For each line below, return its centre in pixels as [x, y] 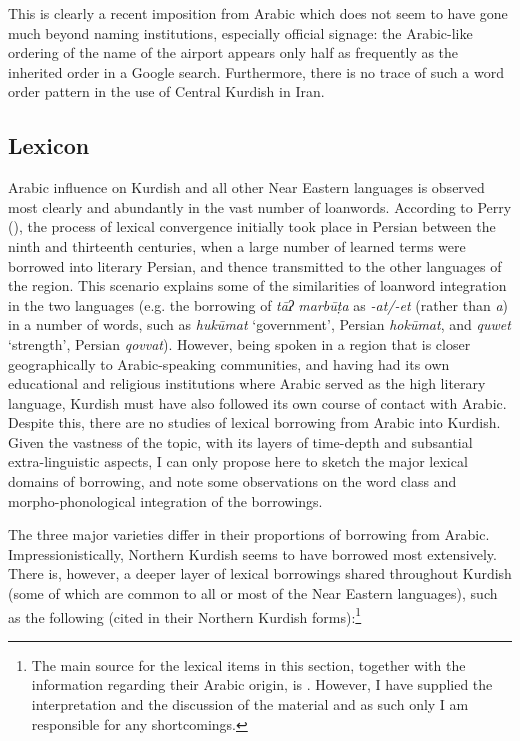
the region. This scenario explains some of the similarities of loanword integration [257, 285]
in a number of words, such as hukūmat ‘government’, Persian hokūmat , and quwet [259, 324]
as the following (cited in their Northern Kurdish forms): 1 [185, 615]
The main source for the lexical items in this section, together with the [248, 664]
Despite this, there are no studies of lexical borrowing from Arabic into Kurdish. [254, 422]
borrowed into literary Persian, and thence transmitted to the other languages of [255, 265]
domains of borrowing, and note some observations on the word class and [232, 481]
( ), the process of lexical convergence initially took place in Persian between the [252, 226]
